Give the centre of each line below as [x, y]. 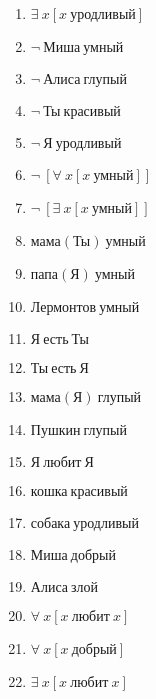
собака [50, 524]
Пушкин [55, 431]
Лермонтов [63, 308]
